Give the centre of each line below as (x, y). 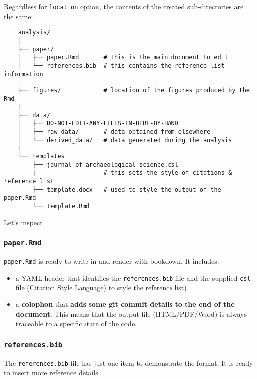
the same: (19, 16)
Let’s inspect (23, 222)
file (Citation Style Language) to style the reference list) (101, 287)
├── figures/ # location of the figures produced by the (134, 90)
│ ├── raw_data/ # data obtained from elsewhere (114, 132)
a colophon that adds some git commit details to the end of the (125, 304)
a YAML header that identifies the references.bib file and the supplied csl (133, 277)
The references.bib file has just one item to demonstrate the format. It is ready (128, 362)
